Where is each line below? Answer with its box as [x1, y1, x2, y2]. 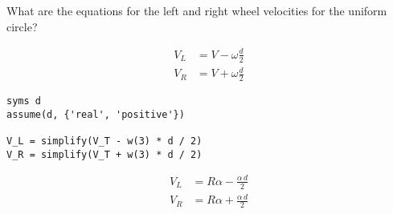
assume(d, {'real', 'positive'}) [6, 108, 185, 120]
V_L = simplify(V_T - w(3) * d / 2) [6, 135, 203, 147]
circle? [6, 18, 38, 34]
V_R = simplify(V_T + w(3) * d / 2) [6, 148, 203, 160]
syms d [6, 95, 41, 107]
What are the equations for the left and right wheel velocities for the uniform [6, 2, 387, 18]
